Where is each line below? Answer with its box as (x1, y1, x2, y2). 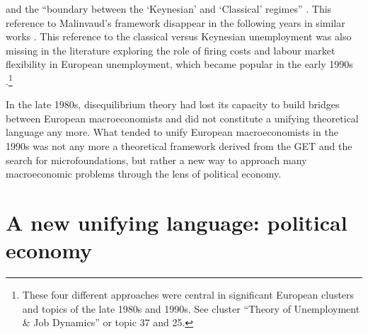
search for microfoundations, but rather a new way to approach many (6, 152, 307, 167)
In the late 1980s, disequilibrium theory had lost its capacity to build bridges (6, 97, 340, 112)
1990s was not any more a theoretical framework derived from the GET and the (6, 139, 352, 153)
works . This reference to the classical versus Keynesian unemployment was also (6, 29, 352, 44)
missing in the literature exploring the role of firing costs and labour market (6, 42, 335, 57)
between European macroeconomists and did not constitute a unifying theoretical (6, 110, 359, 125)
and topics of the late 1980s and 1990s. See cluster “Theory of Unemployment (22, 301, 360, 316)
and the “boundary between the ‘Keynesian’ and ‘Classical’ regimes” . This (6, 1, 332, 16)
